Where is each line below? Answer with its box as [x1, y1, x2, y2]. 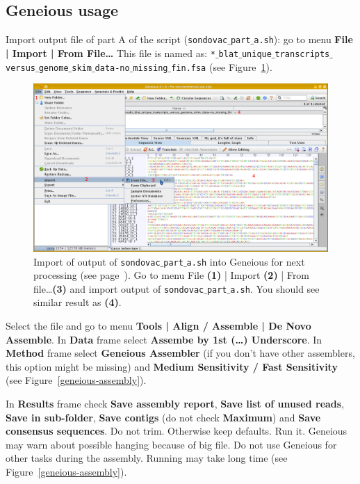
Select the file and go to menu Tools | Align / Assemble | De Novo [6, 318, 311, 333]
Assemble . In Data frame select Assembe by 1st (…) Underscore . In [6, 332, 322, 346]
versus [6, 63, 35, 73]
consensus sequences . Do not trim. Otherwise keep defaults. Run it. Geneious [6, 423, 347, 438]
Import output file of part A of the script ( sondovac [6, 32, 228, 47]
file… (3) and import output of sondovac [33, 281, 204, 296]
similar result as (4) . [33, 295, 122, 309]
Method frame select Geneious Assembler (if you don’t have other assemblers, [6, 346, 355, 360]
